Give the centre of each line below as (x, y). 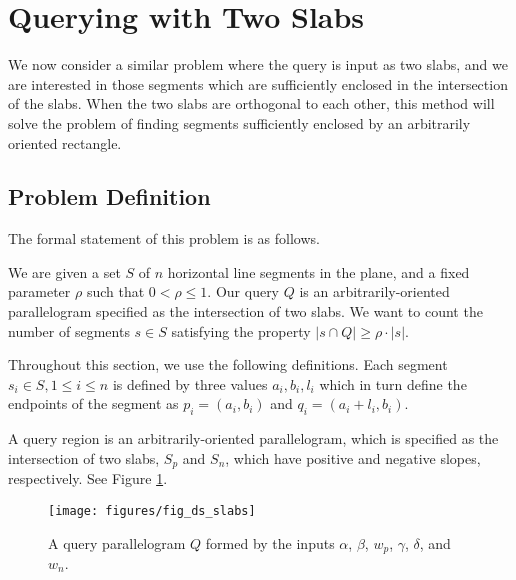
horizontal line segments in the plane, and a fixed (318, 271)
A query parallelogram (117, 542)
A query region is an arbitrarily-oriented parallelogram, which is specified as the (253, 438)
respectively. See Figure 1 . (88, 478)
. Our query (243, 291)
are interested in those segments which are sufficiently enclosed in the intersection (258, 83)
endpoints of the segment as (93, 403)
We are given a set (64, 271)
